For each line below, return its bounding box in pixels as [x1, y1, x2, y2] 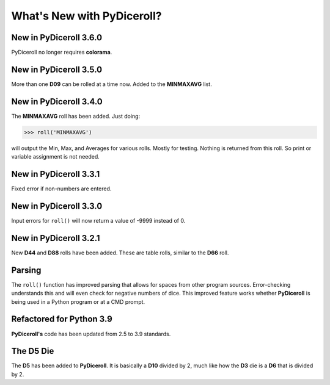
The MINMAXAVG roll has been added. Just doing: [11, 112, 141, 120]
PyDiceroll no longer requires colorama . [11, 49, 112, 56]
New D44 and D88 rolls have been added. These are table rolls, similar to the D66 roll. [11, 249, 229, 256]
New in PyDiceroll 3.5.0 [11, 64, 103, 74]
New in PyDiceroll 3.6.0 [11, 32, 103, 43]
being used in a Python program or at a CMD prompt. [11, 298, 145, 305]
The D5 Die [11, 346, 54, 356]
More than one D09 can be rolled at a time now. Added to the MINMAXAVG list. [11, 80, 212, 88]
